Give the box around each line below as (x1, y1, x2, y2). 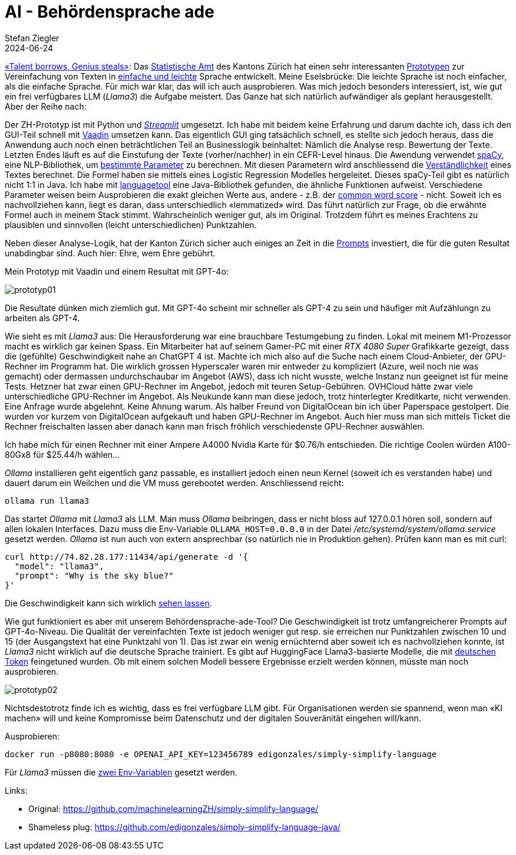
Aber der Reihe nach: (5, 101, 87, 111)
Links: (5, 785, 28, 795)
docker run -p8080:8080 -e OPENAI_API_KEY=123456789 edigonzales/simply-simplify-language (5, 749, 437, 759)
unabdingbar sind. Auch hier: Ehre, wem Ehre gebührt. (5, 247, 216, 258)
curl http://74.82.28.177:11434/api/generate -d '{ (5, 552, 249, 562)
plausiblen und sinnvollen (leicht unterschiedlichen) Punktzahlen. (5, 219, 257, 230)
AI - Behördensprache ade (5, 2, 214, 22)
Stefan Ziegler (5, 32, 59, 43)
